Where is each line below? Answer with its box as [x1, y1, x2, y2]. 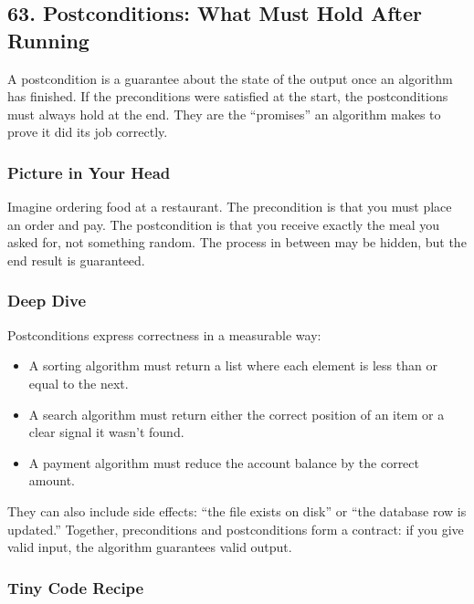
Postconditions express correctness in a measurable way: [7, 325, 321, 344]
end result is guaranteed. [7, 250, 145, 269]
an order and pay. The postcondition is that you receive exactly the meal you [7, 214, 440, 234]
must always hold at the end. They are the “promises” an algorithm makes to [7, 104, 441, 123]
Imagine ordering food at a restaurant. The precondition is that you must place [7, 197, 452, 216]
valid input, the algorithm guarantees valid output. [7, 537, 292, 557]
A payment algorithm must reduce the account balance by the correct [28, 453, 419, 472]
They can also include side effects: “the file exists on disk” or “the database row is [7, 501, 467, 520]
